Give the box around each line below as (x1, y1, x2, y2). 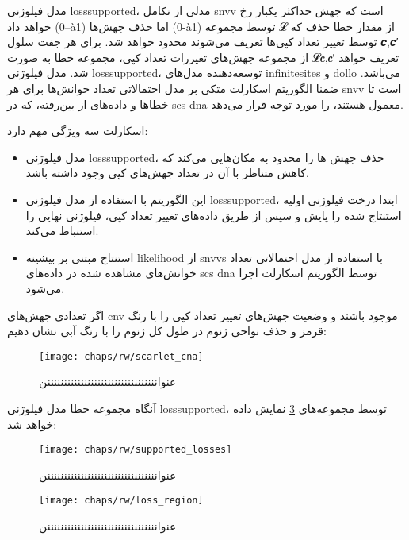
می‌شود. (25, 280, 65, 296)
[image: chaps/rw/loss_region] (39, 495, 204, 507)
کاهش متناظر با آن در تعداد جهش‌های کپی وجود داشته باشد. (25, 164, 309, 181)
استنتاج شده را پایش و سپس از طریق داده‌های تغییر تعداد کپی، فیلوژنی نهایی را (25, 206, 402, 223)
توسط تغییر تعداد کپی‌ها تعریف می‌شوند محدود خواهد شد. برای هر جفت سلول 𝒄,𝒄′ (7, 33, 399, 50)
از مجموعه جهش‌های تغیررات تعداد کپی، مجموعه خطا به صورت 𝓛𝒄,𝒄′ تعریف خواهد (7, 48, 399, 65)
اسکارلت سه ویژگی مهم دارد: (7, 122, 148, 139)
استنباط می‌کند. (25, 222, 99, 239)
